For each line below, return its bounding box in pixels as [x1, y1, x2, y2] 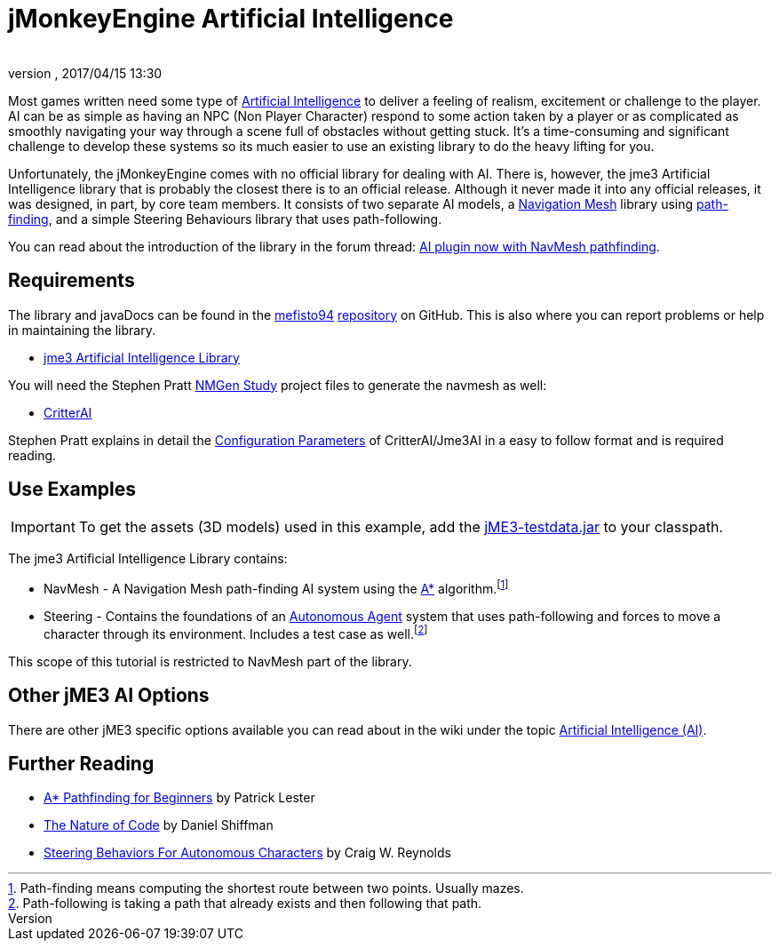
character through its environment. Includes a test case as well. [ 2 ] [44, 624, 428, 641]
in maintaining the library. [8, 322, 155, 338]
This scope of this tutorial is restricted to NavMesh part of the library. [8, 653, 412, 669]
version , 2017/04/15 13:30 [8, 65, 163, 81]
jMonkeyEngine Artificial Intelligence [8, 4, 454, 34]
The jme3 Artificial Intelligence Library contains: [8, 551, 288, 567]
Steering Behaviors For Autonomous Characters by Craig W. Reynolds [44, 845, 451, 861]
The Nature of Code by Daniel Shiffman [44, 817, 274, 833]
